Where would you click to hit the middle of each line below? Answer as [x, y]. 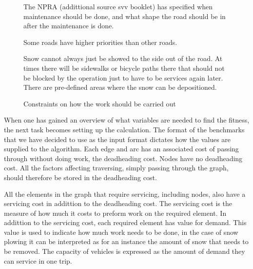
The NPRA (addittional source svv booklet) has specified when [118, 6]
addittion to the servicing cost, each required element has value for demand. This [125, 222]
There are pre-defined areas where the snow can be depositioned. [120, 87]
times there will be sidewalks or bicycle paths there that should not [124, 68]
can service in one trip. [38, 260]
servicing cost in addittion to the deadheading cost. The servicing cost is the [118, 203]
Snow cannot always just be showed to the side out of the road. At [123, 58]
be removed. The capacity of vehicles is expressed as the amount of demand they [125, 251]
